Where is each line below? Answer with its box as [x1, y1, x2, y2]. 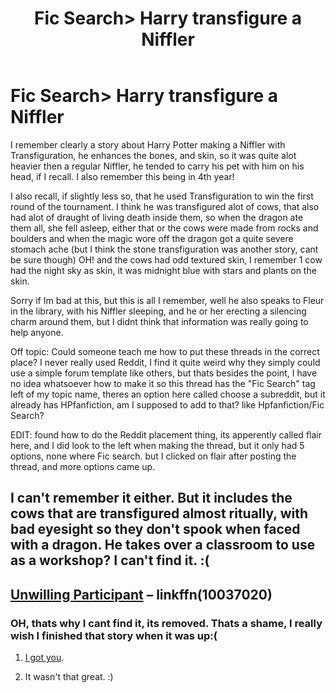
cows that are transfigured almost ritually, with [10, 505, 308, 522]
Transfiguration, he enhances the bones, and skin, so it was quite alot [10, 149, 297, 161]
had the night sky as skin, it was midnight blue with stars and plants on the [10, 264, 317, 276]
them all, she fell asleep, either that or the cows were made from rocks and [10, 222, 319, 234]
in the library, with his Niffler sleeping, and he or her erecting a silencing [10, 305, 307, 317]
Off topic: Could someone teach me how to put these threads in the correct [10, 345, 320, 357]
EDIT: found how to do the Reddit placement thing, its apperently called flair [10, 428, 322, 441]
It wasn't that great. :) [24, 671, 114, 683]
